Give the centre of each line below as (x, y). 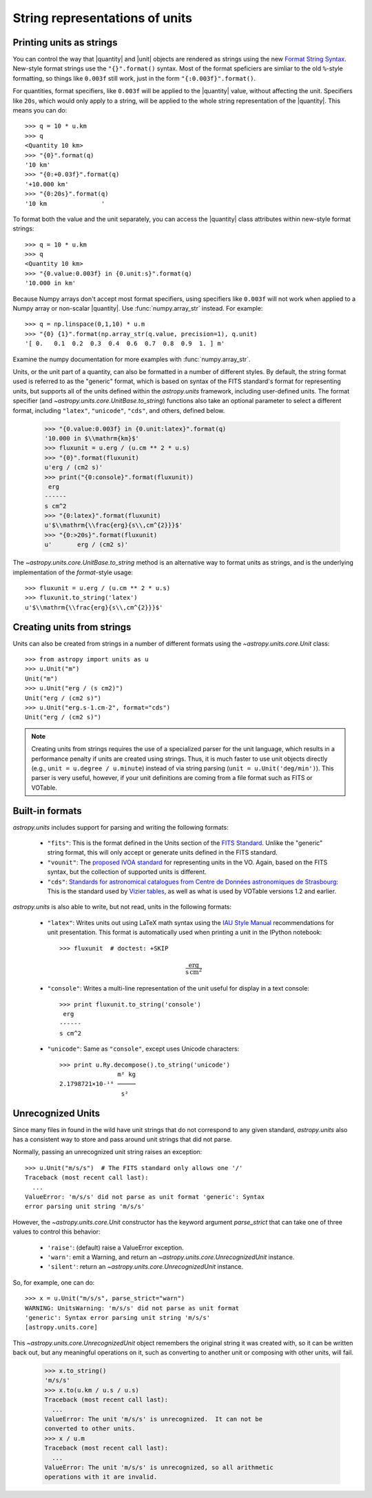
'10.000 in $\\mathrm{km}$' (92, 438)
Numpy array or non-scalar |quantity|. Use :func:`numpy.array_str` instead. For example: (138, 309)
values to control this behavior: (56, 1232)
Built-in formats (47, 811)
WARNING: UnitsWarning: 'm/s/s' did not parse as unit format (132, 1308)
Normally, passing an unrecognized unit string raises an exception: (107, 1152)
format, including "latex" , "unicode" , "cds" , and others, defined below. (119, 410)
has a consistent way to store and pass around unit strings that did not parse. (122, 1140)
